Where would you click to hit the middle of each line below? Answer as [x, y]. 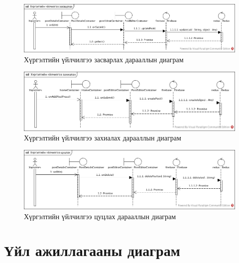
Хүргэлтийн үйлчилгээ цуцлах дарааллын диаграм [100, 216]
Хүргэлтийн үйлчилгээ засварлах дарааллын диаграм [104, 59]
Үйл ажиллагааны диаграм [92, 250]
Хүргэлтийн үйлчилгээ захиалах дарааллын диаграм [103, 138]
